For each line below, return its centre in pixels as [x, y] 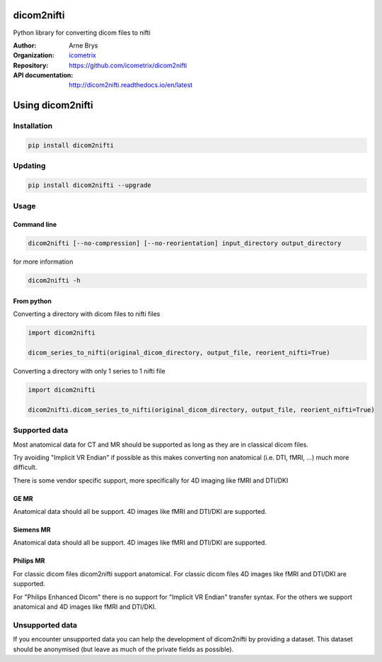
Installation [33, 126]
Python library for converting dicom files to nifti [82, 33]
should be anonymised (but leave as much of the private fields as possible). [123, 649]
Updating [29, 166]
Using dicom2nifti [53, 105]
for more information [43, 262]
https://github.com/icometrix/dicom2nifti [128, 65]
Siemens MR [32, 530]
